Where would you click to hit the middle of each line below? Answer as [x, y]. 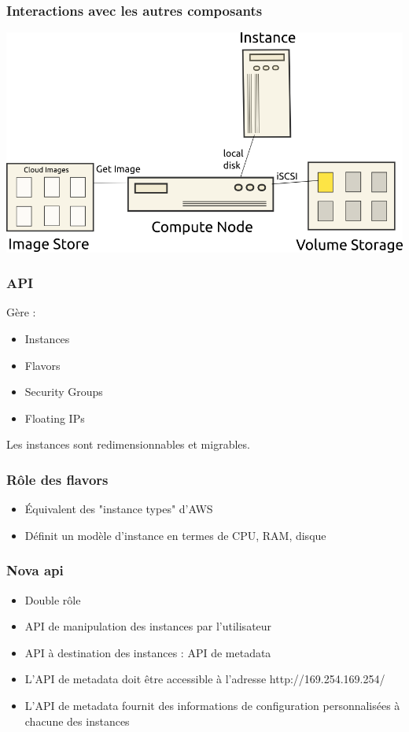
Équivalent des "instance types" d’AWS [119, 509]
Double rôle [53, 599]
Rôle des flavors [57, 479]
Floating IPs [55, 418]
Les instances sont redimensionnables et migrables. [128, 444]
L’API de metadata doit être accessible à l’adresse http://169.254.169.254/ [205, 679]
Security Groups [64, 392]
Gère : [21, 312]
